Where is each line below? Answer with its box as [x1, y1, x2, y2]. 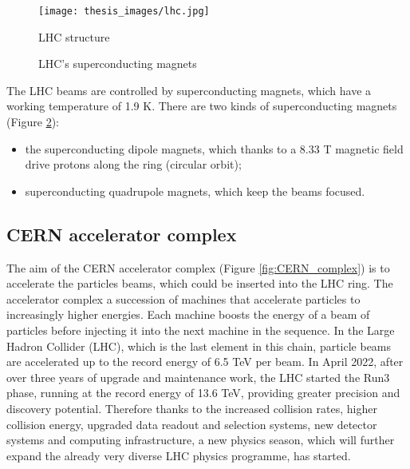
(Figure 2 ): [6, 113, 59, 130]
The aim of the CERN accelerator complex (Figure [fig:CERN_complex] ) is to [6, 259, 390, 276]
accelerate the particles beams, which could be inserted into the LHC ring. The [6, 275, 393, 292]
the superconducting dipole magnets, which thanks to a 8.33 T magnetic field [25, 140, 404, 157]
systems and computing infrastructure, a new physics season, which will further [6, 431, 395, 448]
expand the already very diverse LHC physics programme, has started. [6, 447, 351, 463]
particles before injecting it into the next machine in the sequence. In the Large [6, 321, 395, 338]
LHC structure [38, 28, 110, 45]
